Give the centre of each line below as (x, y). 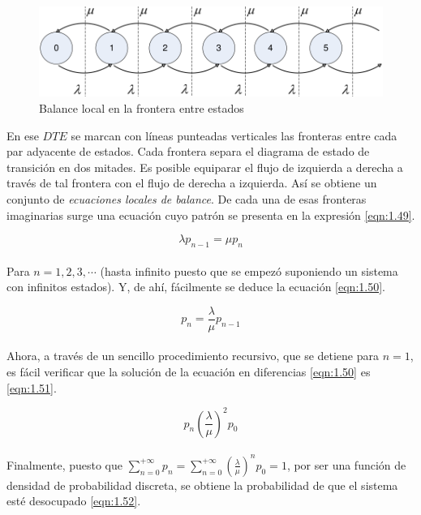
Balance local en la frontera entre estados (142, 108)
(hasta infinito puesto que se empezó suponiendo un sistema (249, 270)
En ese (23, 135)
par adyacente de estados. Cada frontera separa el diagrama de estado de (188, 151)
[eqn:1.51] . (32, 387)
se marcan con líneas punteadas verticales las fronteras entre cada (234, 135)
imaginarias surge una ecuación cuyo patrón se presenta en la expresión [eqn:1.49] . (211, 215)
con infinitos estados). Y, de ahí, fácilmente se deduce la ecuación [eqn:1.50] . (196, 287)
